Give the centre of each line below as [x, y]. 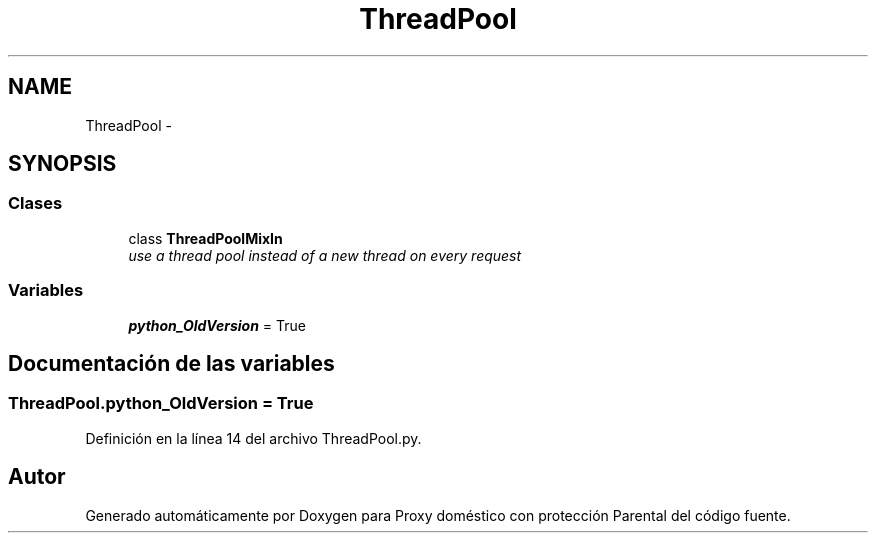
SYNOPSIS [62, 164]
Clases [35, 203]
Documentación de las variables [171, 363]
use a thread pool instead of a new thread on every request [325, 255]
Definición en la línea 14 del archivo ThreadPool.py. [253, 438]
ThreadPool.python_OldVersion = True [161, 403]
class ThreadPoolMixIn [205, 238]
